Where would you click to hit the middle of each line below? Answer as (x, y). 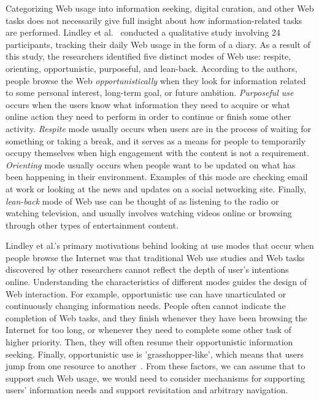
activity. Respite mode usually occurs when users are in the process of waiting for (158, 128)
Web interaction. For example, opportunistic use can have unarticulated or (146, 293)
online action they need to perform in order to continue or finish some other (148, 116)
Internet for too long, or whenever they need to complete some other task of (148, 330)
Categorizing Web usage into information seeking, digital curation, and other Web (160, 8)
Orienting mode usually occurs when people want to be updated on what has (151, 164)
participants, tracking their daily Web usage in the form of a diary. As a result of (158, 44)
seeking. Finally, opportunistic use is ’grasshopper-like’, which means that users (155, 354)
